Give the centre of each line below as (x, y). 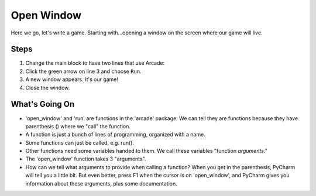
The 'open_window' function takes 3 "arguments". (86, 159)
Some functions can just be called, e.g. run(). (80, 142)
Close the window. (48, 87)
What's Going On (43, 104)
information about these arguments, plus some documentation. (102, 183)
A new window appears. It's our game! (72, 79)
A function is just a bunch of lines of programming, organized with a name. (116, 135)
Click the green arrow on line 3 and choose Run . (83, 71)
